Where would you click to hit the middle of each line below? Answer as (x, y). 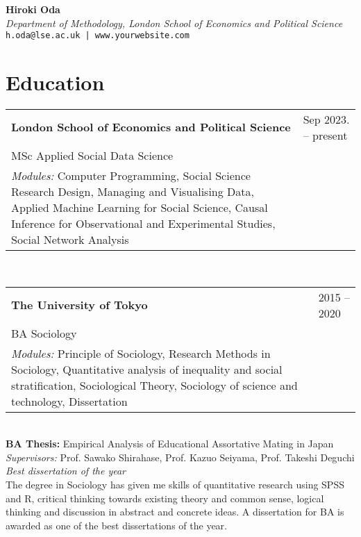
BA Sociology (44, 333)
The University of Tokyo (79, 305)
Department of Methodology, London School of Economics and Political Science (174, 23)
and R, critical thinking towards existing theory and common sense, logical (165, 498)
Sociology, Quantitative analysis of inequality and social (147, 369)
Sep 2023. (326, 119)
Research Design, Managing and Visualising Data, (133, 191)
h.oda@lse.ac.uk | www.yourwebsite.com (98, 36)
